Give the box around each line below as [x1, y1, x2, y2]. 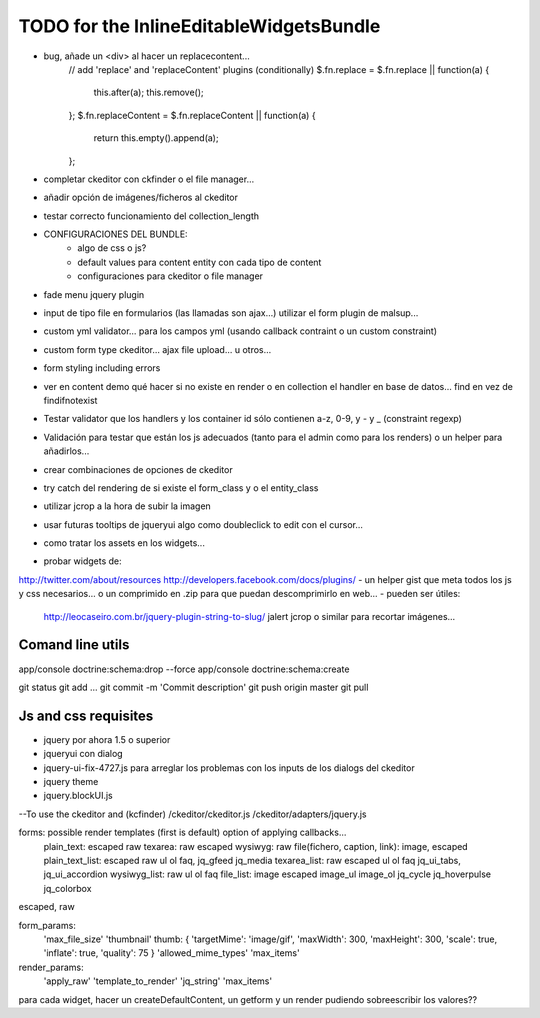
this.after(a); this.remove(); [93, 86, 204, 99]
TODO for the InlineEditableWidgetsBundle [18, 15, 381, 37]
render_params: [18, 961, 84, 973]
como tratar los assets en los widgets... [43, 537, 205, 549]
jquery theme [43, 776, 99, 788]
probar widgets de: [43, 555, 122, 567]
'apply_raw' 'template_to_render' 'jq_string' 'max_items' [43, 975, 273, 987]
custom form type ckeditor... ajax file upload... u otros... [43, 343, 272, 355]
